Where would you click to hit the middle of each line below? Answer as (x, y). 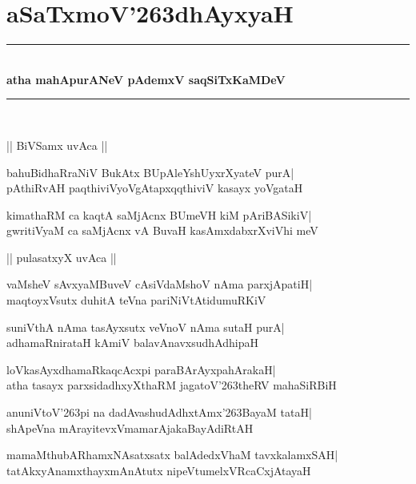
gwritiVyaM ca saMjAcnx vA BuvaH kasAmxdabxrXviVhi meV (162, 230)
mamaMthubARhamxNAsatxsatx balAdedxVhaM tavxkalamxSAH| (172, 455)
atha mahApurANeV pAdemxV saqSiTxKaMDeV (146, 79)
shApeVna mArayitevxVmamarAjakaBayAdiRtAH (130, 428)
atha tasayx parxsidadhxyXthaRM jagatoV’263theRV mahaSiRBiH (172, 385)
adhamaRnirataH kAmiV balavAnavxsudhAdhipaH (132, 343)
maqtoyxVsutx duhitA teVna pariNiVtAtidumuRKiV (136, 300)
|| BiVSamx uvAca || (57, 145)
